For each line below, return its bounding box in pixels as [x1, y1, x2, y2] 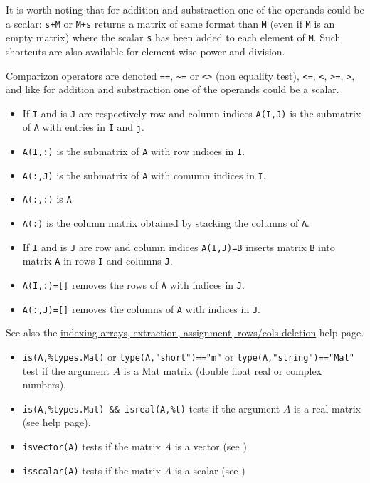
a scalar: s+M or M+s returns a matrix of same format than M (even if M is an [6, 16, 335, 31]
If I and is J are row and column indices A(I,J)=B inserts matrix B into [22, 239, 335, 254]
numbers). [22, 377, 66, 392]
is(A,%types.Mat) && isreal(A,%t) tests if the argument [22, 400, 280, 415]
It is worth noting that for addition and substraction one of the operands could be [6, 2, 364, 16]
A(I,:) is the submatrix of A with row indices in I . [22, 144, 245, 159]
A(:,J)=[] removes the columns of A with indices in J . [22, 301, 260, 316]
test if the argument [22, 363, 110, 378]
